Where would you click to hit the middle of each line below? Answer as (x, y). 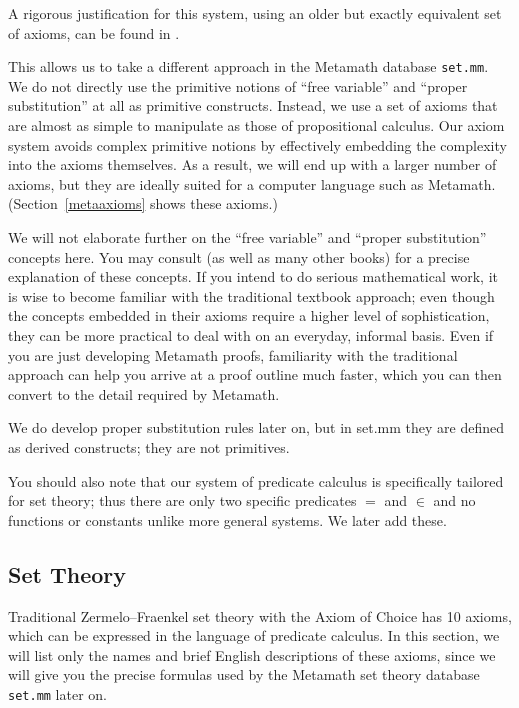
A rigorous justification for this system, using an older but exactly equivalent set (255, 13)
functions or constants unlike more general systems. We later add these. (227, 519)
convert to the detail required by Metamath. (144, 393)
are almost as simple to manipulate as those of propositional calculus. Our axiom (256, 125)
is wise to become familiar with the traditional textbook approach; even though (251, 295)
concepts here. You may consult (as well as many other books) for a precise (239, 256)
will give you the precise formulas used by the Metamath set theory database (244, 674)
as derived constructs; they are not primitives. (149, 446)
